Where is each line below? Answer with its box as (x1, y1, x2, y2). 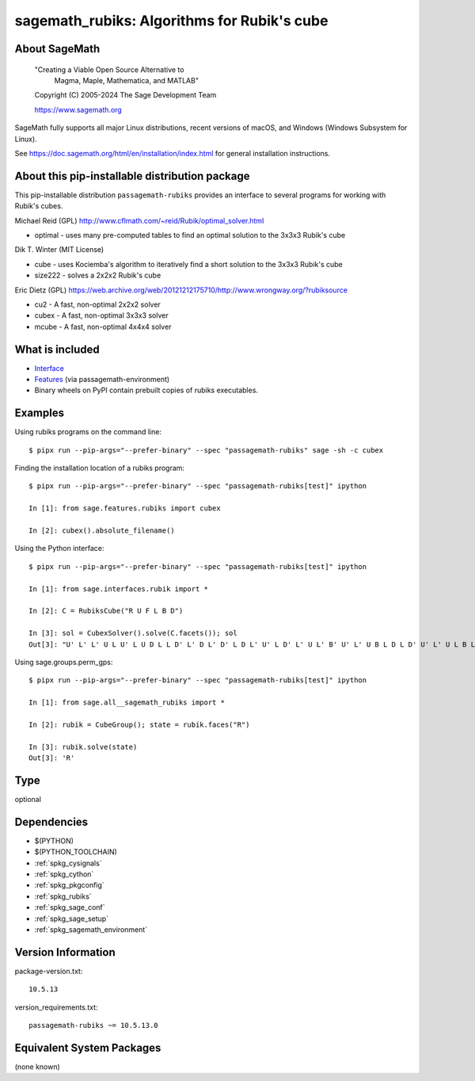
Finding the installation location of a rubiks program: (14, 464, 185, 473)
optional (14, 794, 41, 804)
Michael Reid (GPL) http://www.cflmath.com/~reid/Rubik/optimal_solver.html (14, 216, 264, 225)
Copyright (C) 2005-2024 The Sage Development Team (34, 90, 217, 100)
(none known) (14, 1062, 61, 1071)
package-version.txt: (14, 966, 83, 976)
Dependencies (14, 815, 89, 828)
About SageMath (14, 42, 101, 55)
